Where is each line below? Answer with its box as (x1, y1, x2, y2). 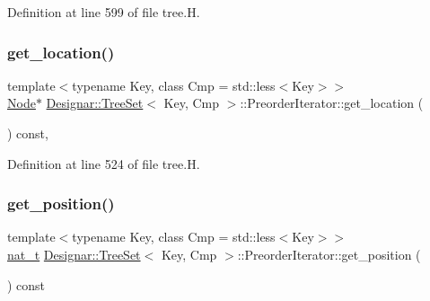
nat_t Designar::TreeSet (7, 245, 141, 263)
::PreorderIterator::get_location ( (240, 93, 424, 112)
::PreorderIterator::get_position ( (237, 245, 421, 263)
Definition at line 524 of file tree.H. (7, 154, 200, 173)
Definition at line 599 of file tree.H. (7, 3, 200, 21)
